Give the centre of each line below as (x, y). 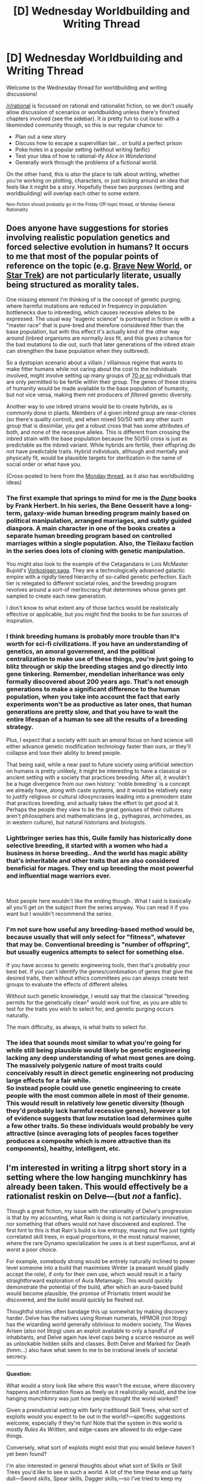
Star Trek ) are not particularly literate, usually (94, 275)
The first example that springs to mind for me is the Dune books (101, 498)
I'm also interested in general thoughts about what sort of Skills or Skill (94, 1465)
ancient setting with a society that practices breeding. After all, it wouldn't (98, 777)
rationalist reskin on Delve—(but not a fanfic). (94, 1196)
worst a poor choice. (32, 1249)
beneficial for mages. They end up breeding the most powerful (100, 869)
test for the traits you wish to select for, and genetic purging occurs (90, 1009)
